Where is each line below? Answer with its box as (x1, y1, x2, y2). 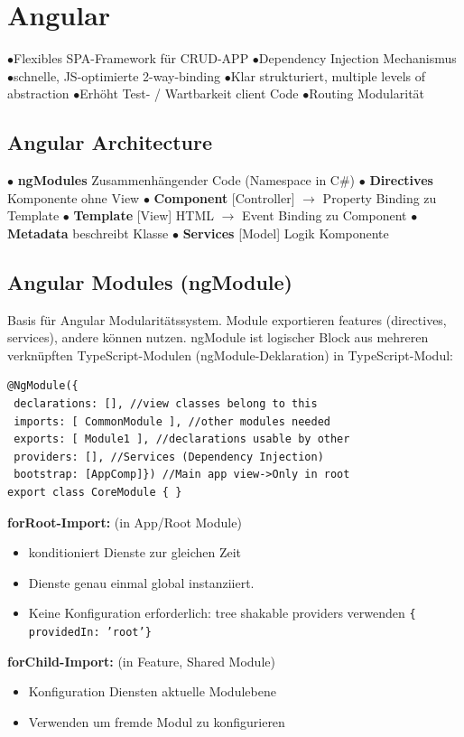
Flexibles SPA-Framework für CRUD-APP (14, 49, 249, 68)
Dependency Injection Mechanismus (258, 49, 457, 68)
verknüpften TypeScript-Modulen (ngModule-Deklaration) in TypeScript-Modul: (7, 345, 453, 364)
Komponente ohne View (7, 188, 140, 207)
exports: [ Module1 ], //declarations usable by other (14, 433, 350, 446)
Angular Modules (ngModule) (7, 267, 293, 295)
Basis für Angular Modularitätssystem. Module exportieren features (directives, (7, 310, 447, 329)
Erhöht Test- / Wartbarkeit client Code (79, 84, 299, 103)
